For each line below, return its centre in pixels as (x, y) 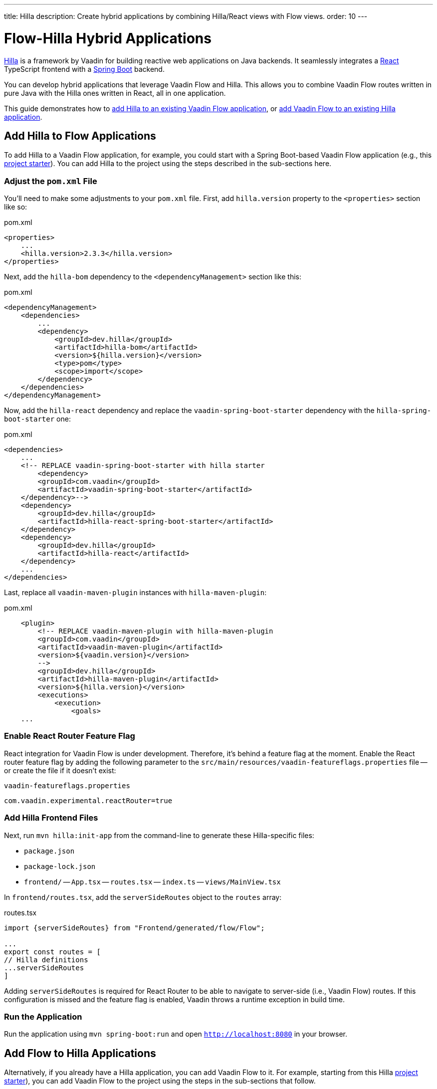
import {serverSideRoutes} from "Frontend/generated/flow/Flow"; (134, 928)
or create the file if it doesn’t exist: (60, 770)
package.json (49, 851)
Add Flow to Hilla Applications (80, 1053)
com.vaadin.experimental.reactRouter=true (88, 800)
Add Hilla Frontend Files (51, 818)
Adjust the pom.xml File (51, 181)
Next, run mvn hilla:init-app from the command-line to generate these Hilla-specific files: (159, 835)
